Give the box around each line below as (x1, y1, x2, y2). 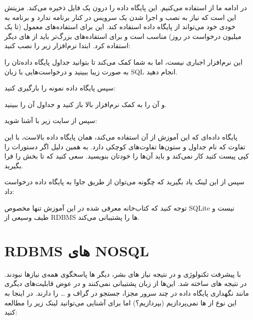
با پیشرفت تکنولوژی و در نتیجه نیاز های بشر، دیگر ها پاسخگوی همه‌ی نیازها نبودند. (4, 268, 241, 279)
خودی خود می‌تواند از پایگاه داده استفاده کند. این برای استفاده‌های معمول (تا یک (4, 21, 236, 32)
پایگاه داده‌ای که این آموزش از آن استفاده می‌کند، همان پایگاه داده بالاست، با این (4, 131, 237, 142)
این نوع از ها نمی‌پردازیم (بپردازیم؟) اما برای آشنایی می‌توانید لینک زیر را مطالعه (4, 297, 236, 307)
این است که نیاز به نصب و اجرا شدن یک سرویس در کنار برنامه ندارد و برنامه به (4, 12, 236, 22)
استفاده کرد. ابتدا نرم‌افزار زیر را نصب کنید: (4, 40, 131, 51)
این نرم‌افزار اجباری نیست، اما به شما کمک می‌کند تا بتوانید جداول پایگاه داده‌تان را (4, 56, 243, 67)
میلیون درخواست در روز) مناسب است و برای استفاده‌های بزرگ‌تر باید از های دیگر (4, 31, 241, 41)
